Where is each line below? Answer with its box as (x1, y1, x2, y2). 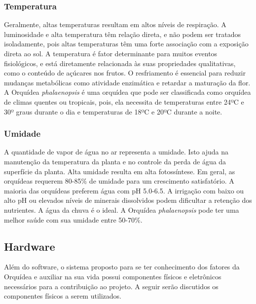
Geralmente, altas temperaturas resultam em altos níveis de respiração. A (4, 19, 226, 30)
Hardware (4, 238, 55, 254)
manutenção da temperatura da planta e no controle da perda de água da (4, 156, 226, 166)
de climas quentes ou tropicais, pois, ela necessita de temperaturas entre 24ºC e (4, 96, 244, 107)
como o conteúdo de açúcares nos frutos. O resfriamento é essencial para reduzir (4, 68, 246, 78)
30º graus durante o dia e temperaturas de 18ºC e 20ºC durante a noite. (4, 106, 222, 116)
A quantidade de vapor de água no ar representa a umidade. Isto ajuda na (4, 147, 228, 157)
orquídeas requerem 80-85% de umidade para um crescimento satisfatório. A (4, 176, 234, 186)
